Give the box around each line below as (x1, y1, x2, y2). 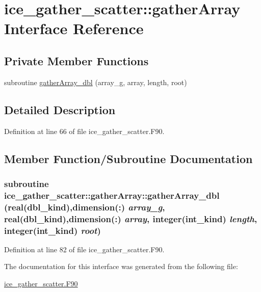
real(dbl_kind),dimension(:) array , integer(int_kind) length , (4, 212, 257, 225)
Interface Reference (4, 18, 144, 39)
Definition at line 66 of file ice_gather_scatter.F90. (4, 125, 165, 136)
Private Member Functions (4, 52, 149, 68)
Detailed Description (4, 101, 116, 117)
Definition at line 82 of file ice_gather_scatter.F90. (4, 244, 165, 254)
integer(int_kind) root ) (4, 224, 101, 236)
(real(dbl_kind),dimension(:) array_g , (4, 200, 165, 213)
